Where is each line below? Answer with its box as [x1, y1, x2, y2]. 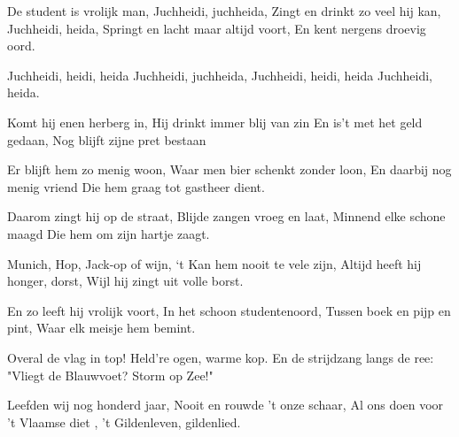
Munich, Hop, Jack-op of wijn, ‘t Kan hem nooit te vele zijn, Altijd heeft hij [7, 254, 422, 272]
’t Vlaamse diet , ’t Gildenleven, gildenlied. [7, 412, 241, 431]
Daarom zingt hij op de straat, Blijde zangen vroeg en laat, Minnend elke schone [7, 207, 446, 226]
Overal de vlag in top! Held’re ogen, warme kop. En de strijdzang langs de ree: [7, 348, 434, 366]
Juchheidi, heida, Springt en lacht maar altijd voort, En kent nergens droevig [7, 19, 426, 37]
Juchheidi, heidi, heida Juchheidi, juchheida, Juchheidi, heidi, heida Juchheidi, [7, 65, 433, 84]
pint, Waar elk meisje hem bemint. [7, 318, 196, 337]
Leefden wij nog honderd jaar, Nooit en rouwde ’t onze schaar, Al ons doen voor [7, 395, 444, 414]
